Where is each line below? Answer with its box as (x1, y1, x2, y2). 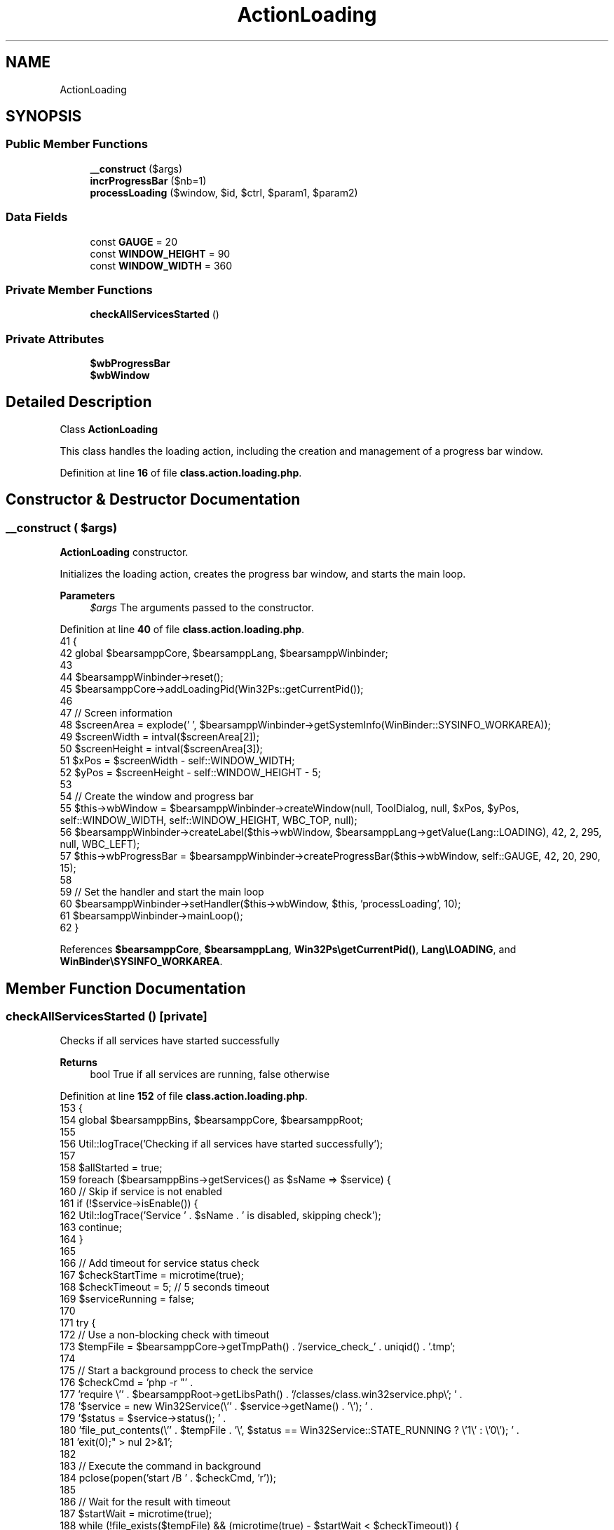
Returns (60, 1056, 97, 1069)
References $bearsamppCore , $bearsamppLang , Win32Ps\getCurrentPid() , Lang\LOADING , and (60, 943, 517, 956)
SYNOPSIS (6, 107, 82, 126)
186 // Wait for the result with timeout (60, 1496, 231, 1508)
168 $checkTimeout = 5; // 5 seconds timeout (60, 1281, 270, 1293)
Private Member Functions (6, 282, 153, 297)
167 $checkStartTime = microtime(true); (60, 1269, 244, 1282)
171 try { (60, 1317, 96, 1329)
